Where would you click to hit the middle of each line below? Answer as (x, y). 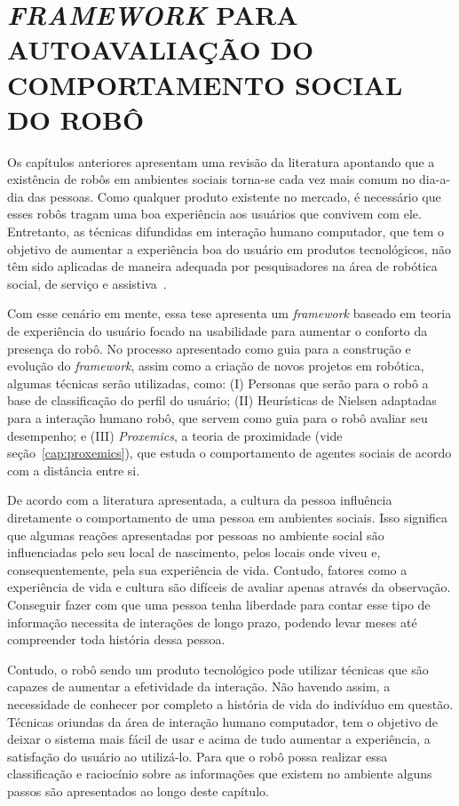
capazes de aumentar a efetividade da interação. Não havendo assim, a (199, 686)
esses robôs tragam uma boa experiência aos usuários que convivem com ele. (214, 214)
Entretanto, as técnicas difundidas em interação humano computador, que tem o (226, 231)
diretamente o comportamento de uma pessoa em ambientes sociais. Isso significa (228, 517)
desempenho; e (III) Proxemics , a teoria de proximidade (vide (175, 435)
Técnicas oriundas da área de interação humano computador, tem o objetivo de (222, 721)
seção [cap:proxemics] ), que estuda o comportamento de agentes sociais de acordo (229, 453)
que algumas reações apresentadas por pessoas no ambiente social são (196, 535)
